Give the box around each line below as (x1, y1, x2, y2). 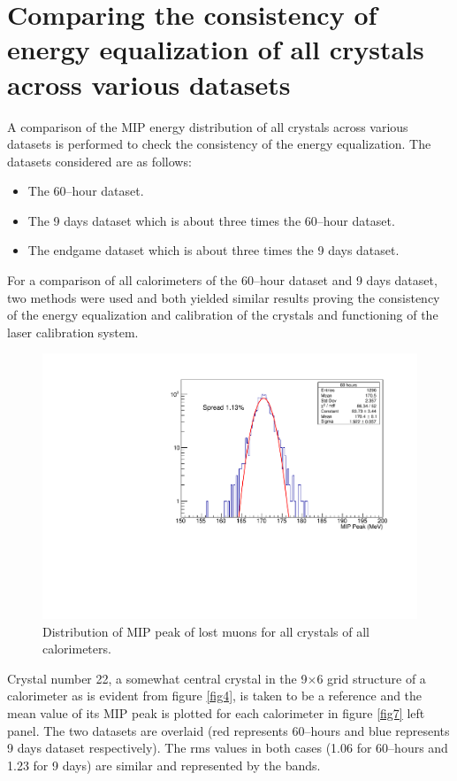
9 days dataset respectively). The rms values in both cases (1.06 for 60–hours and (7, 738, 448, 757)
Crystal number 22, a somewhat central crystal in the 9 (7, 669, 308, 687)
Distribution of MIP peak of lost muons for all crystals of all (42, 622, 369, 640)
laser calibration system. (7, 322, 139, 341)
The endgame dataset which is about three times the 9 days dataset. (27, 241, 400, 259)
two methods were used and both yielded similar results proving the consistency (7, 288, 440, 306)
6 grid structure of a (316, 669, 426, 687)
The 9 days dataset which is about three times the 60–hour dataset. (27, 211, 395, 229)
